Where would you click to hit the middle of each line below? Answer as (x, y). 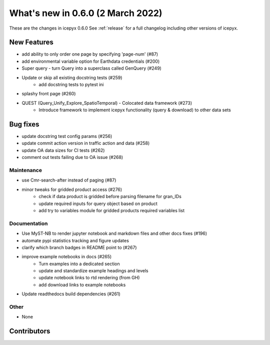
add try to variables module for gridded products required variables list (112, 210)
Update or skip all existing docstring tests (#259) (72, 77)
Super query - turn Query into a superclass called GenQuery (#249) (92, 68)
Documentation (28, 223)
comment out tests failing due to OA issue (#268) (72, 157)
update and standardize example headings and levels (93, 271)
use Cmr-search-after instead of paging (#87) (69, 180)
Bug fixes (24, 124)
